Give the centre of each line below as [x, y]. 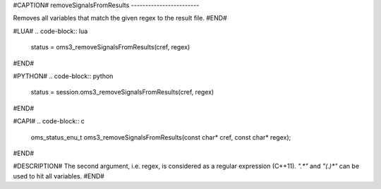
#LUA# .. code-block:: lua [50, 31]
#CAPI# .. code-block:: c [49, 121]
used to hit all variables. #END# [59, 176]
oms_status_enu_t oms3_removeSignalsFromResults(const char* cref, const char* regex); [161, 137]
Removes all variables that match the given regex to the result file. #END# [120, 18]
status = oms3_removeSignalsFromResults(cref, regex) [110, 47]
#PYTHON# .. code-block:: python [63, 76]
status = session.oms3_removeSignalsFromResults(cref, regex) [122, 92]
